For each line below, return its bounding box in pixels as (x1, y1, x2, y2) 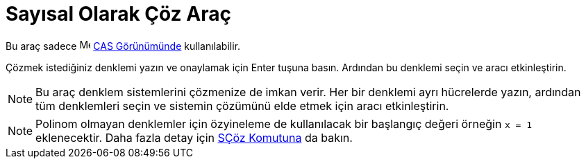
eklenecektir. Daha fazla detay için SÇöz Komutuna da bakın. (35, 130, 353, 145)
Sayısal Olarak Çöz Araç (6, 2, 231, 26)
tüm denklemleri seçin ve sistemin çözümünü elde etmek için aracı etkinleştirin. (35, 98, 449, 113)
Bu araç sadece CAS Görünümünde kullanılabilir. (6, 39, 240, 52)
